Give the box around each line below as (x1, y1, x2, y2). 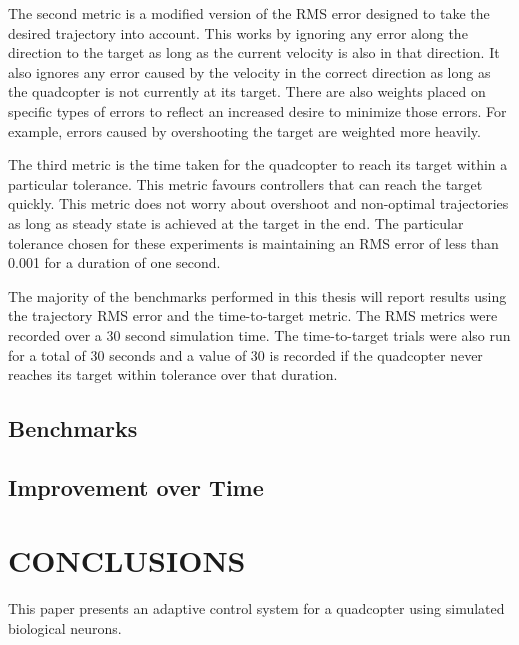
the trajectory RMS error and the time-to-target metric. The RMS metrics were (8, 305, 498, 326)
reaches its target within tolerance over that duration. (8, 364, 338, 385)
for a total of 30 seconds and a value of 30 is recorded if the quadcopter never (8, 344, 483, 365)
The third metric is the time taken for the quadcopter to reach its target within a (8, 154, 508, 175)
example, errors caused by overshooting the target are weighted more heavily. (8, 120, 481, 141)
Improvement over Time (8, 471, 264, 502)
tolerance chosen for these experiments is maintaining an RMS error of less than (8, 232, 499, 253)
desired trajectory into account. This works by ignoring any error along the (8, 22, 468, 43)
